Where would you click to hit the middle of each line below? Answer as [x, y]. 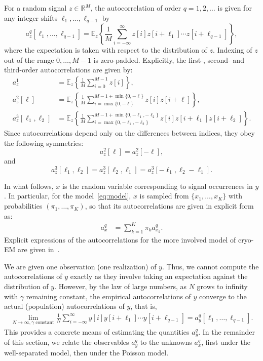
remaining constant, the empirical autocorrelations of [108, 296]
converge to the [223, 296]
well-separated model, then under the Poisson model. [86, 352]
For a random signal [35, 8]
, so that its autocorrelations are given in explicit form [169, 206]
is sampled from [164, 196]
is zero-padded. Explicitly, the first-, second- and [169, 59]
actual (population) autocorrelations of [64, 306]
